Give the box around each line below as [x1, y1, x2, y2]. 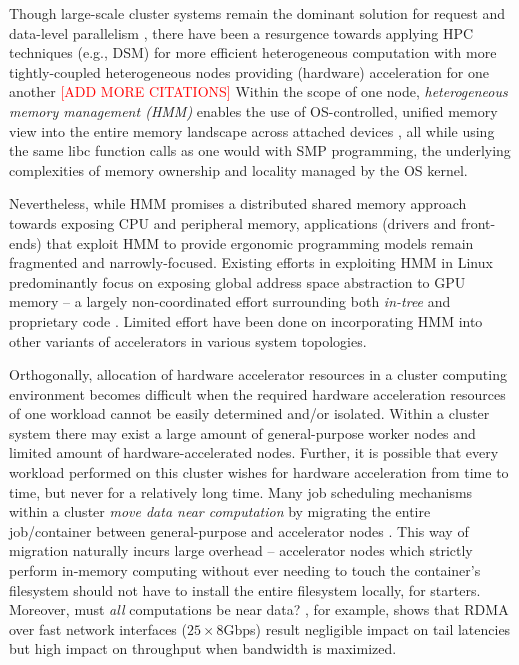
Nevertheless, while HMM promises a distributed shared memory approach [9, 193, 467, 214]
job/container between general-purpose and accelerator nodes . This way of [9, 520, 469, 541]
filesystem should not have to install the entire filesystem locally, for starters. [9, 579, 481, 600]
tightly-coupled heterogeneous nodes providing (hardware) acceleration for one [9, 61, 489, 82]
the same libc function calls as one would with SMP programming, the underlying [9, 140, 511, 161]
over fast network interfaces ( [9, 618, 187, 639]
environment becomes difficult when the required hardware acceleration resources [9, 383, 506, 404]
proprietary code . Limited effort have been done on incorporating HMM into [9, 310, 483, 331]
